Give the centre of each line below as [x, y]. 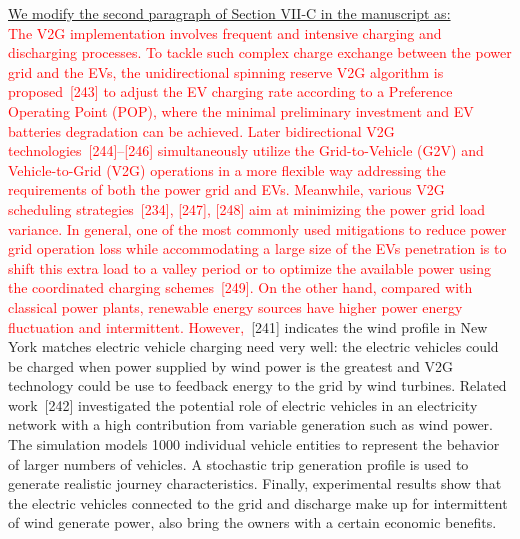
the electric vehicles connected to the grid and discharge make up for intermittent [258, 502]
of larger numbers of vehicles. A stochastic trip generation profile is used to [238, 463]
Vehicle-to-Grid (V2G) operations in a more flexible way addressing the [227, 169]
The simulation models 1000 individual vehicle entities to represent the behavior [254, 444]
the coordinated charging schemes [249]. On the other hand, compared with [240, 287]
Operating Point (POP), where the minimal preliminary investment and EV [241, 110]
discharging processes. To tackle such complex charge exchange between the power [260, 52]
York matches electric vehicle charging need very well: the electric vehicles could [253, 346]
